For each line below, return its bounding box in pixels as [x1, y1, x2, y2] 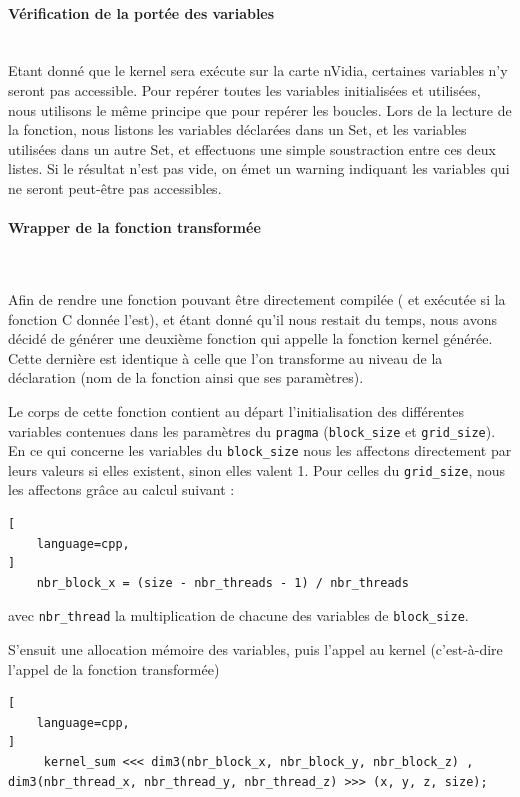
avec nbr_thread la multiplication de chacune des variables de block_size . [8, 605, 469, 626]
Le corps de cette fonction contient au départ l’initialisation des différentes [8, 400, 464, 421]
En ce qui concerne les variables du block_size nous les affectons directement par [8, 440, 512, 461]
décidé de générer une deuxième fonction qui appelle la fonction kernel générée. [8, 328, 493, 349]
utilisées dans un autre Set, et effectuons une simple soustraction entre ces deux [8, 138, 496, 159]
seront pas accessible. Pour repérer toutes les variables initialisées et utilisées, [8, 79, 481, 100]
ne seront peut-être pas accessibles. [8, 177, 222, 198]
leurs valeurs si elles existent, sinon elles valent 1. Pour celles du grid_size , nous [8, 459, 506, 480]
